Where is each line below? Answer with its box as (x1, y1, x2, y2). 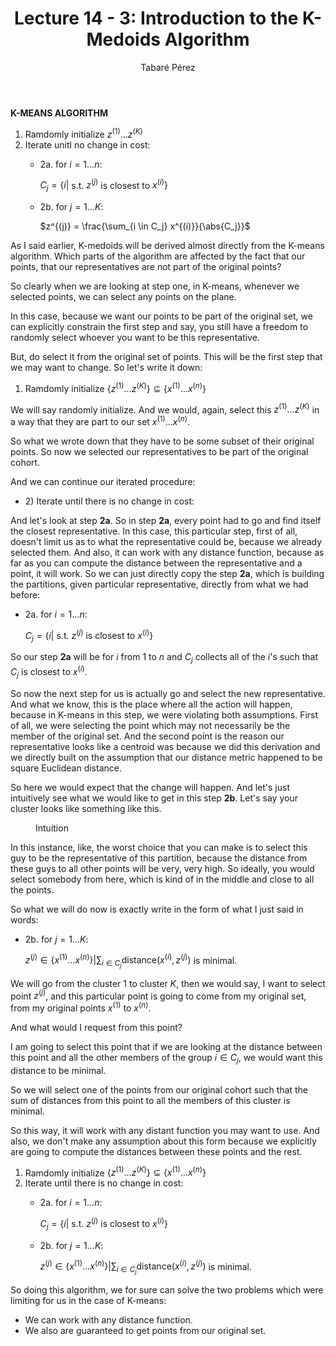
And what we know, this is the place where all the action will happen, (10, 698, 293, 710)
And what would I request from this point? (10, 1021, 183, 1033)
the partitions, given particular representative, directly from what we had (10, 578, 309, 591)
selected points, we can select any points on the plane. (10, 291, 237, 303)
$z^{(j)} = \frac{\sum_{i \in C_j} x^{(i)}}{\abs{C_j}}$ (39, 220, 251, 232)
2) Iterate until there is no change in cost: (24, 495, 195, 507)
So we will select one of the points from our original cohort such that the (10, 1083, 308, 1096)
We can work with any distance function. (24, 1313, 193, 1326)
